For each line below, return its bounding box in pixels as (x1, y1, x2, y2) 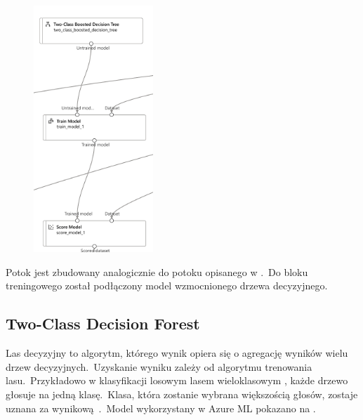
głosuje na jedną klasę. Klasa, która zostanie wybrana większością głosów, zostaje (6, 387, 358, 402)
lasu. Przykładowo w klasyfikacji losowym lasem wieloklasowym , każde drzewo (6, 373, 348, 388)
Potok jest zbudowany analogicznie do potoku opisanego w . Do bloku (6, 264, 308, 279)
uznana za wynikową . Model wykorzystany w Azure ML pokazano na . (6, 400, 316, 415)
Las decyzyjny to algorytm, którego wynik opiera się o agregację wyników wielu (6, 346, 348, 360)
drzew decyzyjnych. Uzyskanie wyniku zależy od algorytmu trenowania (6, 359, 312, 374)
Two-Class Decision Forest (6, 313, 200, 334)
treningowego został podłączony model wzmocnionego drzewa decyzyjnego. (6, 278, 328, 293)
